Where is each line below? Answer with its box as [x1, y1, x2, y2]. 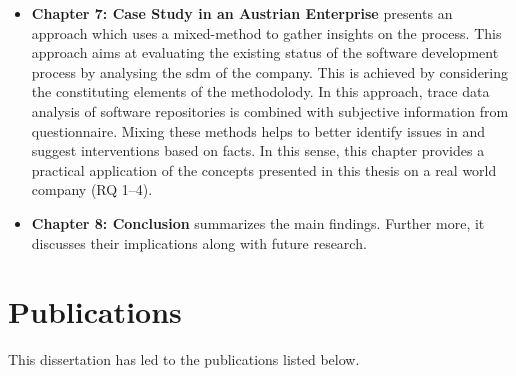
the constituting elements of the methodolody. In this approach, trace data [31, 81, 490, 102]
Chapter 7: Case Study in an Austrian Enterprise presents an [31, 3, 453, 23]
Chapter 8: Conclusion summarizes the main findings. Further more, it [31, 212, 485, 233]
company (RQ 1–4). [31, 179, 153, 200]
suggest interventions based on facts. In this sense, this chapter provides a [31, 140, 485, 161]
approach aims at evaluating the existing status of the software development [31, 42, 499, 63]
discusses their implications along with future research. [31, 232, 367, 253]
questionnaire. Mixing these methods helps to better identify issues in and [31, 120, 486, 141]
